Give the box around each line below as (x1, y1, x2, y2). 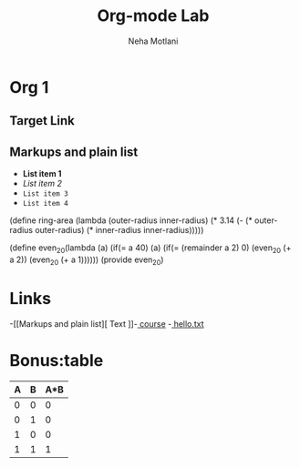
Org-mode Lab (97, 5, 210, 26)
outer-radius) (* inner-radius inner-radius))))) (35, 225, 204, 236)
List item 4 (22, 199, 68, 208)
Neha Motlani (128, 36, 179, 46)
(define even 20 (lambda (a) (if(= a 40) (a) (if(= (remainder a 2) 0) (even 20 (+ (9, 242, 292, 255)
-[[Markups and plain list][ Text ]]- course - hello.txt (9, 318, 204, 329)
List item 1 (22, 168, 62, 179)
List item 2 (22, 178, 62, 189)
